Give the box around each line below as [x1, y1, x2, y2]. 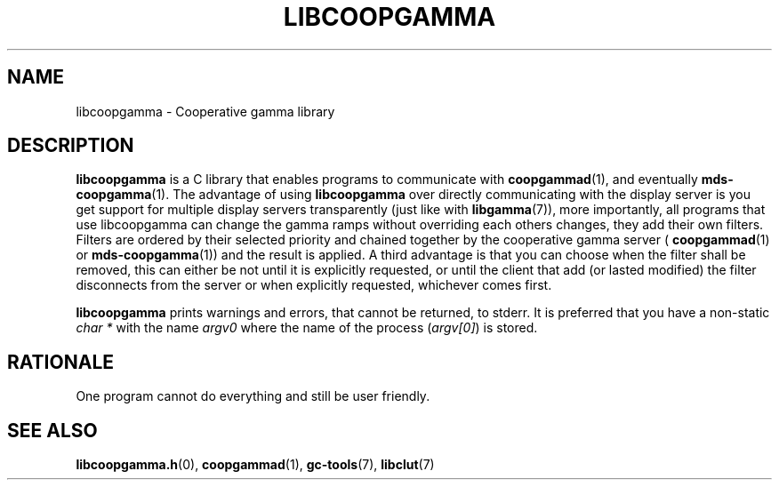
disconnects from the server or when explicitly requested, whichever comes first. [76, 277, 552, 293]
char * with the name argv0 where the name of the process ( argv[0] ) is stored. [76, 320, 538, 336]
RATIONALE [7, 350, 115, 373]
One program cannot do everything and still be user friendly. [76, 388, 430, 404]
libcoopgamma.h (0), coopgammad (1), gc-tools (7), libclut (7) [76, 457, 435, 473]
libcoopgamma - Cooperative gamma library [76, 103, 335, 119]
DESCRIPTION [7, 134, 134, 157]
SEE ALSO [7, 419, 98, 442]
